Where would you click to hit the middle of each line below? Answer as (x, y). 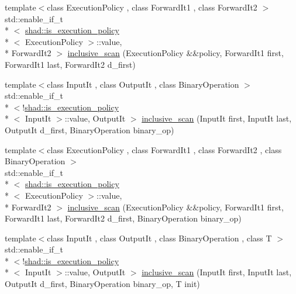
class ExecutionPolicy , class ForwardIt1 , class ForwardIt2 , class (164, 149)
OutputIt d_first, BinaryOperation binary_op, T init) (102, 284)
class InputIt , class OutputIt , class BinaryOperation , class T (159, 238)
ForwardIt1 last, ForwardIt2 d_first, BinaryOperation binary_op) (123, 218)
